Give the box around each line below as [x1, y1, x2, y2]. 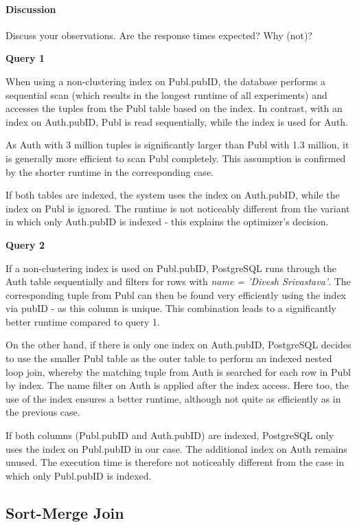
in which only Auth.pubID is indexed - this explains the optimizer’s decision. [5, 214, 329, 229]
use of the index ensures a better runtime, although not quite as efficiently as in [5, 391, 341, 405]
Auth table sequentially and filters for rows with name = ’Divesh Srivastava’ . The [5, 274, 351, 289]
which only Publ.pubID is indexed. [5, 468, 152, 482]
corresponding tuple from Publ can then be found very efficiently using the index [5, 287, 347, 302]
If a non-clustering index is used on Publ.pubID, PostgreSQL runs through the [5, 260, 337, 275]
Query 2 [5, 237, 45, 251]
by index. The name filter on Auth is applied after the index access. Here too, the [5, 378, 349, 392]
